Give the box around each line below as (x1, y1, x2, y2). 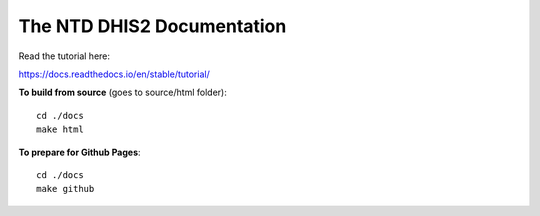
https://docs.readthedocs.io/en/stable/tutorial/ (18, 68, 210, 80)
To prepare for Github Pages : (18, 146, 141, 158)
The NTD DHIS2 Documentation (18, 15, 287, 37)
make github (36, 183, 95, 195)
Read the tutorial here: (18, 50, 110, 62)
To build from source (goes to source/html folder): (18, 86, 227, 99)
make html (36, 124, 84, 135)
